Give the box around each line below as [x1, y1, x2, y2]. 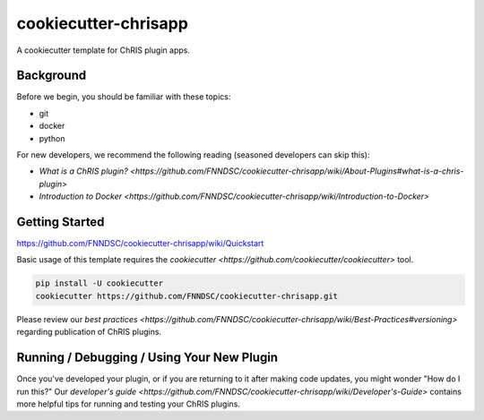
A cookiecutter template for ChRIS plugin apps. [16, 45, 190, 56]
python [39, 133, 65, 143]
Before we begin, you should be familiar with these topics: [16, 91, 231, 102]
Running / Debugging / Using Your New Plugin [16, 350, 278, 365]
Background [16, 68, 87, 83]
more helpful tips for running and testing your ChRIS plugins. [16, 399, 241, 409]
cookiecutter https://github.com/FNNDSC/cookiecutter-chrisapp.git [35, 291, 339, 301]
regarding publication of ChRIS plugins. [16, 327, 161, 338]
